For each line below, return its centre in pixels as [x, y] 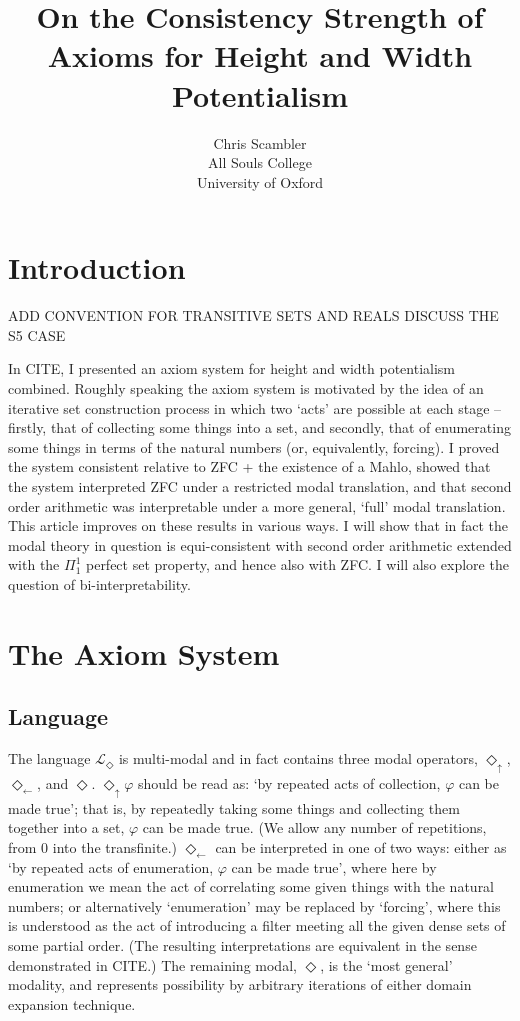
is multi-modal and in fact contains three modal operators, [298, 758]
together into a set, [66, 827]
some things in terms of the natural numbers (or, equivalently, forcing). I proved [254, 446]
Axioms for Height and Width [260, 55]
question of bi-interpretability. [99, 583]
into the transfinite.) [114, 846]
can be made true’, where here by [334, 866]
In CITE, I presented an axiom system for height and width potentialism [232, 368]
